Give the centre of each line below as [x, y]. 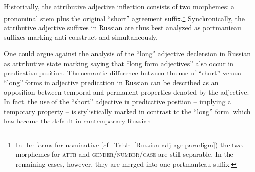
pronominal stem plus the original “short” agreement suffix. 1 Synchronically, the [124, 17]
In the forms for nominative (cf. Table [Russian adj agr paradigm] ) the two [129, 144]
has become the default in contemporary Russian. [78, 121]
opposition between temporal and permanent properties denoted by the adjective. [127, 92]
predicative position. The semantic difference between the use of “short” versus [123, 73]
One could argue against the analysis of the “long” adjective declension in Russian [127, 54]
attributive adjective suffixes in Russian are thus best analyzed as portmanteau [123, 27]
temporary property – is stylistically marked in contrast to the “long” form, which [127, 111]
